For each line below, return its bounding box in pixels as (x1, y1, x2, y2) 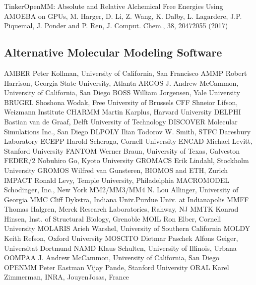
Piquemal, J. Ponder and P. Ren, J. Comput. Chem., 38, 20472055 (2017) (4, 20, 228, 31)
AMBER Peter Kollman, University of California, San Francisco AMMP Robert (4, 67, 247, 78)
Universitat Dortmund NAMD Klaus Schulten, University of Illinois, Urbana (4, 242, 237, 253)
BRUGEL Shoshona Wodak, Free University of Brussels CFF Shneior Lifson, (4, 97, 238, 107)
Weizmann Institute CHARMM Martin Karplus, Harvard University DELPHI (4, 107, 241, 117)
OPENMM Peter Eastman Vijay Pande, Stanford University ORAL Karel (4, 262, 229, 272)
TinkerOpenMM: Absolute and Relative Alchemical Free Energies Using (4, 1, 223, 11)
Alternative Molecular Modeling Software (4, 45, 222, 60)
